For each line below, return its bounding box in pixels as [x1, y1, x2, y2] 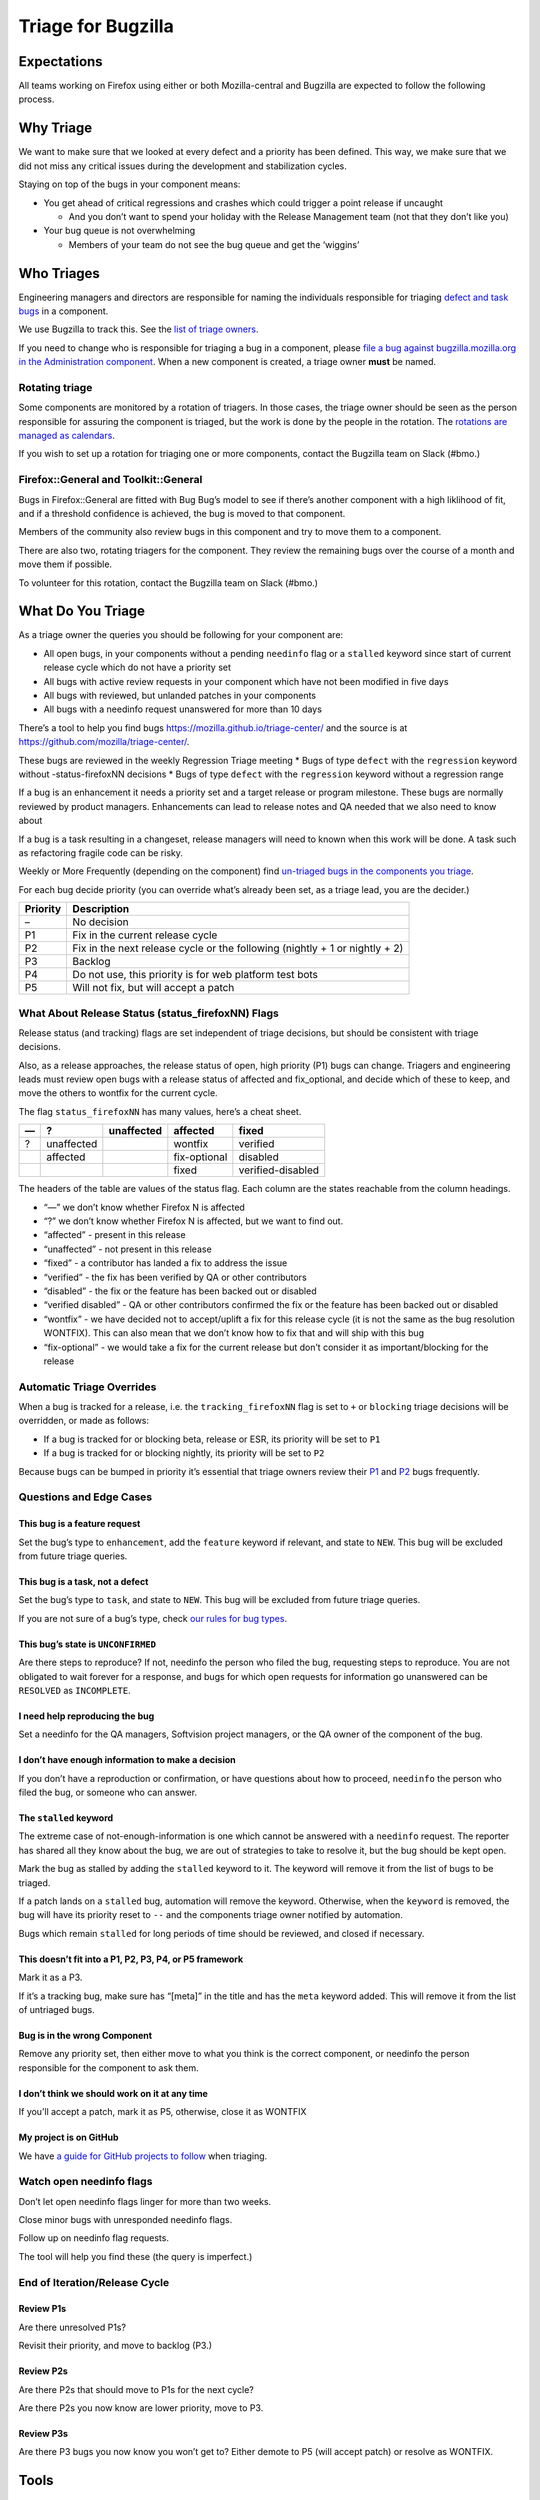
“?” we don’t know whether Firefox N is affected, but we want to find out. [43, 1215, 344, 1227]
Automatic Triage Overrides [18, 1380, 157, 1394]
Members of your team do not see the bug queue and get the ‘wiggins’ [68, 238, 360, 250]
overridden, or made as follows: [18, 1415, 150, 1427]
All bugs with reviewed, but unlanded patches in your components [43, 690, 317, 702]
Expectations [18, 53, 104, 70]
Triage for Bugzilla [18, 15, 174, 37]
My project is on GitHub [18, 2131, 119, 2144]
